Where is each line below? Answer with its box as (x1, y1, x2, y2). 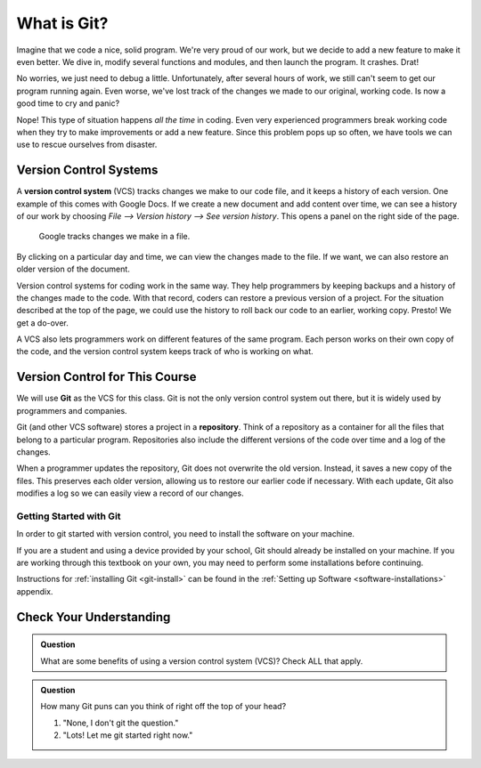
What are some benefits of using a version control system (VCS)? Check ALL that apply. (40, 655, 363, 667)
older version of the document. (16, 263, 131, 275)
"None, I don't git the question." (62, 717, 179, 728)
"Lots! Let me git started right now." (62, 730, 193, 740)
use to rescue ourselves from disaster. (16, 139, 158, 150)
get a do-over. (16, 317, 69, 328)
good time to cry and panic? (16, 98, 120, 109)
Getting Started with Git (16, 510, 121, 522)
